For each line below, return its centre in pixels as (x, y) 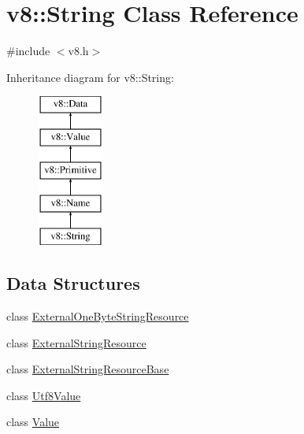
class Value (33, 422)
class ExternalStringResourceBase (88, 369)
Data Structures (73, 283)
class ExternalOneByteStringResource (98, 316)
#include (28, 51)
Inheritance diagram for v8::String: (90, 77)
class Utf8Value (44, 395)
